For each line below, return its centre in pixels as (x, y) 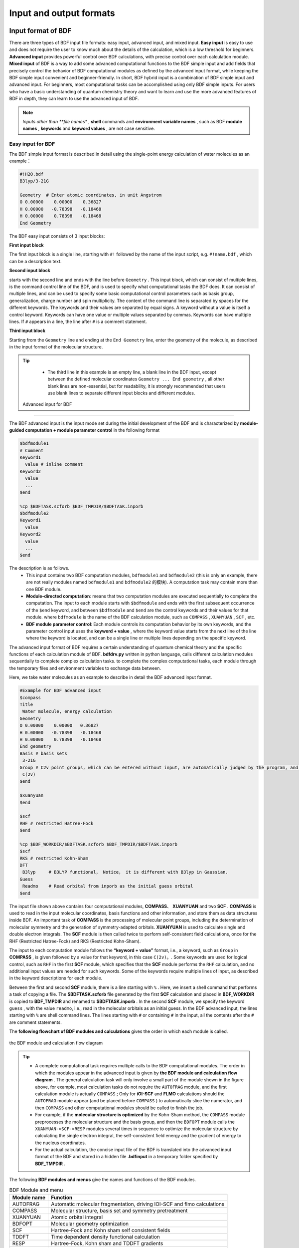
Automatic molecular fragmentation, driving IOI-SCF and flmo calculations (138, 1204)
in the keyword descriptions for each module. (56, 978)
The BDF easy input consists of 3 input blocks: (57, 236)
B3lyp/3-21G (34, 181)
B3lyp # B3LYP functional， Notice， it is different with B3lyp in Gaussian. (126, 872)
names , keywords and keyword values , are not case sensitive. (89, 129)
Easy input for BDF (32, 144)
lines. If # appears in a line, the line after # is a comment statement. (78, 321)
